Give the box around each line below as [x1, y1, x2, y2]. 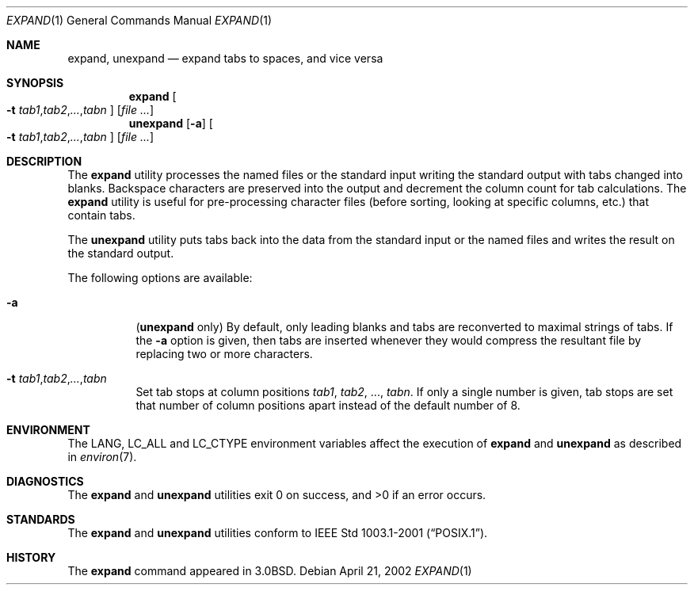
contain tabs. [67, 208, 135, 222]
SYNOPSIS [6, 76, 64, 90]
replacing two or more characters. [135, 347, 313, 360]
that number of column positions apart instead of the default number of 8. [135, 398, 520, 412]
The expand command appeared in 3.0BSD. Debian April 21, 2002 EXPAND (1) [67, 564, 472, 578]
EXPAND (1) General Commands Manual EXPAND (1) [6, 13, 273, 27]
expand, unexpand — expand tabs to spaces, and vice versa [67, 51, 383, 65]
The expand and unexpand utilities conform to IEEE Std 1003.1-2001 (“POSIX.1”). [67, 526, 488, 540]
